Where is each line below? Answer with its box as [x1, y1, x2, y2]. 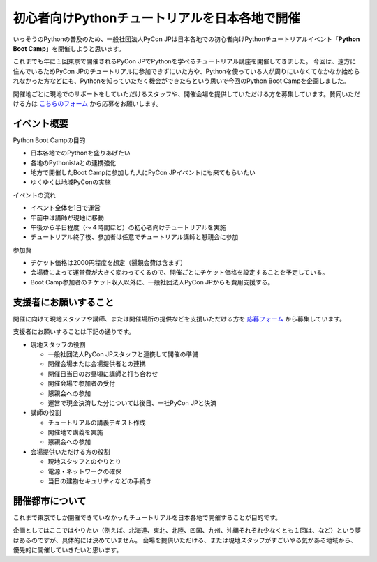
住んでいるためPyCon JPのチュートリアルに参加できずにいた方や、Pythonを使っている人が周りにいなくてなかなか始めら [13, 67, 360, 75]
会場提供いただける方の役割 [30, 447, 110, 456]
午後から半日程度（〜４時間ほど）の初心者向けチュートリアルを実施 [30, 223, 226, 231]
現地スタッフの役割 [30, 340, 86, 349]
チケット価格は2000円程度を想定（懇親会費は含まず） [30, 259, 187, 267]
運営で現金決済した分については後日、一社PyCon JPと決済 [47, 398, 216, 407]
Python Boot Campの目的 [13, 136, 86, 144]
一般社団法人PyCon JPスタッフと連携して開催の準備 [47, 349, 199, 358]
